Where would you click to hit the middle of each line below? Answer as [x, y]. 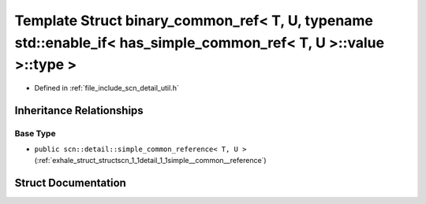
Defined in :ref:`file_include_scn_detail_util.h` [106, 88]
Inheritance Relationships [79, 110]
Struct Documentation [70, 182]
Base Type [35, 133]
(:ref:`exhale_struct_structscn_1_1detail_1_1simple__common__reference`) [151, 160]
